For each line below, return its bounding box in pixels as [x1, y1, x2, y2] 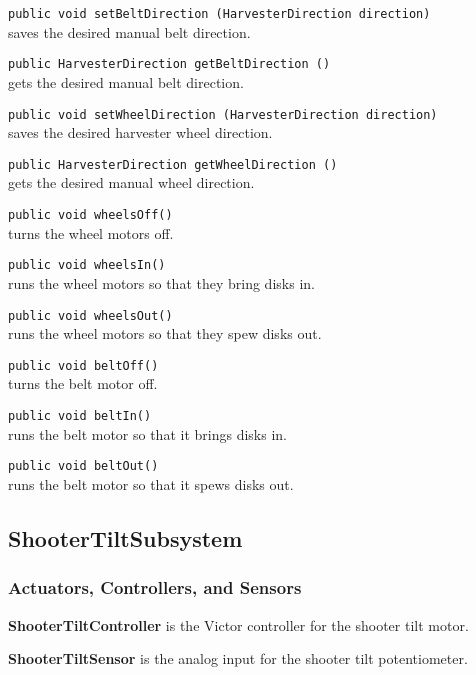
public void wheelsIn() [8, 258, 166, 273]
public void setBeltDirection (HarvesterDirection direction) [8, 7, 431, 21]
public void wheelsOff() [8, 208, 173, 222]
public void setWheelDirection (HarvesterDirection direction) [8, 107, 438, 122]
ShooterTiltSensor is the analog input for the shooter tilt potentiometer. [8, 648, 468, 669]
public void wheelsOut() [8, 308, 173, 323]
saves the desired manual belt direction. [8, 21, 251, 42]
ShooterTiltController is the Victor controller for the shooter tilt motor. [8, 614, 469, 635]
